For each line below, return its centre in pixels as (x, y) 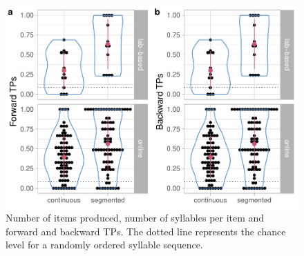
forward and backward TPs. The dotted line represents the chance (146, 231)
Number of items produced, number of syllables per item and (135, 218)
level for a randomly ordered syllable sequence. (104, 245)
